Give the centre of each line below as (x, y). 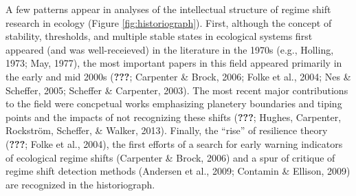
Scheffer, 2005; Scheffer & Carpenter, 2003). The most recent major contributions (177, 90)
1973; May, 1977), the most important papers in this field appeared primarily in (174, 63)
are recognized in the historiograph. (80, 184)
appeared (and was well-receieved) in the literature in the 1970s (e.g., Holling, (170, 49)
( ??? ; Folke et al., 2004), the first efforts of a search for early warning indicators (174, 143)
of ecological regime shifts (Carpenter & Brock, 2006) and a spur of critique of (170, 157)
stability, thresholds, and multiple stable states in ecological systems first (159, 36)
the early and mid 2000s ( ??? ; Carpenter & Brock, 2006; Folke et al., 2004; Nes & (178, 76)
